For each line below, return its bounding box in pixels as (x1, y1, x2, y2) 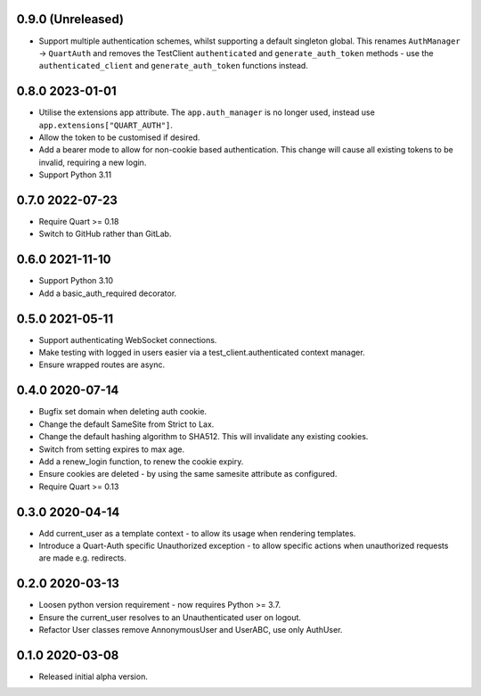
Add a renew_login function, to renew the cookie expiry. (38, 455, 244, 467)
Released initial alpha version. (38, 671, 149, 682)
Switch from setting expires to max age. (38, 444, 185, 454)
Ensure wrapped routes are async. (38, 359, 165, 370)
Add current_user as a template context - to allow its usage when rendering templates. (38, 528, 356, 538)
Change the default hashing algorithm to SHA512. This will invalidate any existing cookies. (38, 431, 369, 442)
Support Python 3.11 (38, 169, 111, 180)
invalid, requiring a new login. (38, 157, 147, 168)
